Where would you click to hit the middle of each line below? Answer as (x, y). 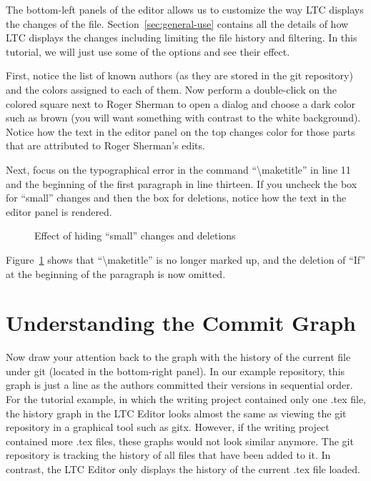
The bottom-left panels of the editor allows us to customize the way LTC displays (185, 9)
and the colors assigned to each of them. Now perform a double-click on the (172, 89)
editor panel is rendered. (59, 211)
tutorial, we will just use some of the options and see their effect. (148, 51)
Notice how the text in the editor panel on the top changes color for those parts (180, 131)
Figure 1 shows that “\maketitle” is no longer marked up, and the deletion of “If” (185, 259)
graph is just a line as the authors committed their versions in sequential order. (179, 385)
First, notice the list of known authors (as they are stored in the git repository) (179, 75)
